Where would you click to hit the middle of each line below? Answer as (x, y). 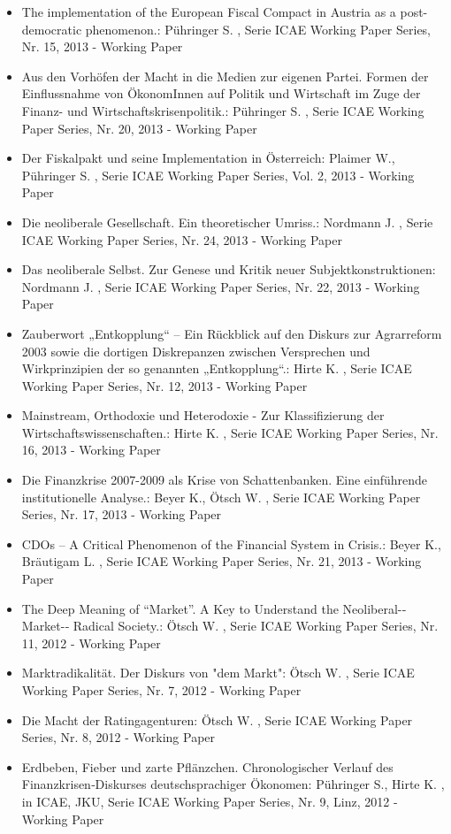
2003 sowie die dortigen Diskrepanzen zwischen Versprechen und (196, 351)
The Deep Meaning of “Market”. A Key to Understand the (180, 608)
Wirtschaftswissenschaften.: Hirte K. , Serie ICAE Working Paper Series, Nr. (230, 432)
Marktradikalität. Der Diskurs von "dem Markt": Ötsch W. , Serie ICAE (218, 673)
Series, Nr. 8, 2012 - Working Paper (118, 737)
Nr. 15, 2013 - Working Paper (102, 46)
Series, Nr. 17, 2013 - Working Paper (122, 514)
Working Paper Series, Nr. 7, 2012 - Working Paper (161, 690)
